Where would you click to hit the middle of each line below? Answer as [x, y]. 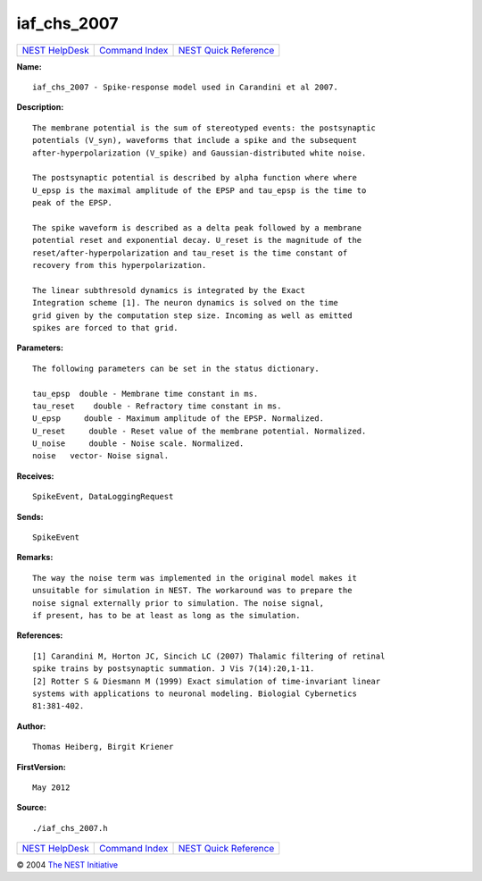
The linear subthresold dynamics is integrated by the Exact [169, 290]
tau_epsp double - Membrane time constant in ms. [145, 394]
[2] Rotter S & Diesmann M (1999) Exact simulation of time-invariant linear [207, 681]
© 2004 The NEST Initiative [67, 865]
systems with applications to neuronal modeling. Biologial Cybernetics [195, 693]
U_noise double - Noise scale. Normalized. [138, 444]
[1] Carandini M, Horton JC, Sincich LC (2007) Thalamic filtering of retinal [209, 656]
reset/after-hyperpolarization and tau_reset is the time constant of [190, 253]
